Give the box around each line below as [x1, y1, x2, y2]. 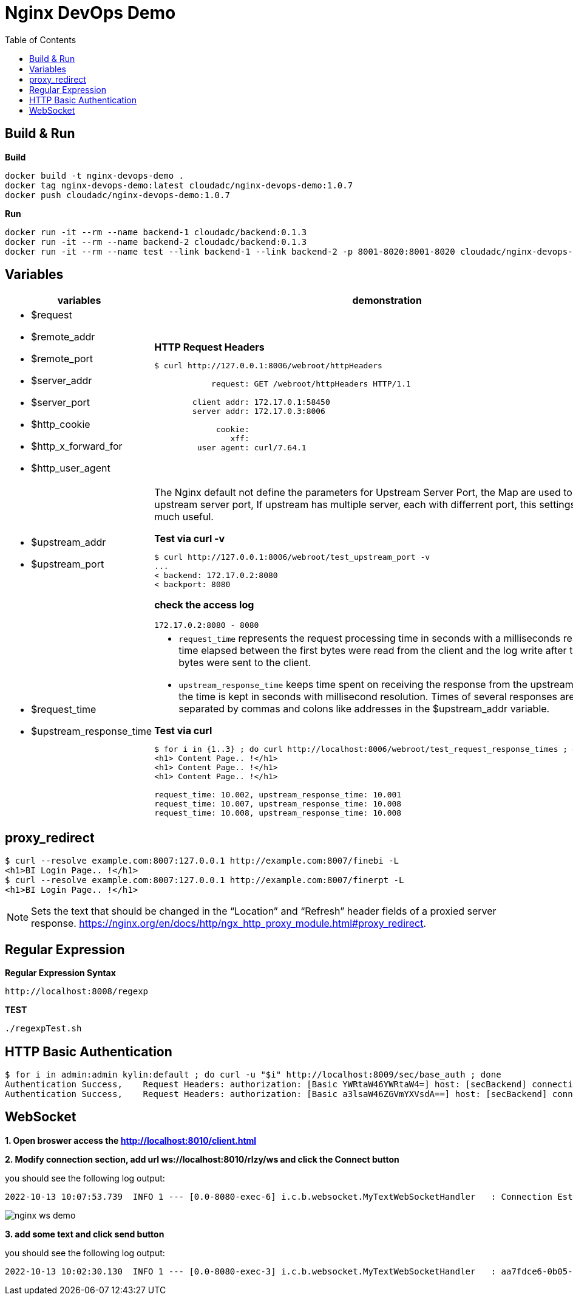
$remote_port [31, 353, 93, 365]
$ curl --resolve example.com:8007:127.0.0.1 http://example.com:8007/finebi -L [5, 856, 399, 866]
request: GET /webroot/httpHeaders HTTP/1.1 [211, 379, 411, 388]
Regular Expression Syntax [5, 968, 116, 978]
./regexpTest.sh [5, 1023, 82, 1034]
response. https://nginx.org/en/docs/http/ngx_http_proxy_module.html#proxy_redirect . [31, 917, 427, 930]
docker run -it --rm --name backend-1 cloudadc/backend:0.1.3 [5, 227, 307, 237]
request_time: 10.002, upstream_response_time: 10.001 [154, 790, 402, 800]
